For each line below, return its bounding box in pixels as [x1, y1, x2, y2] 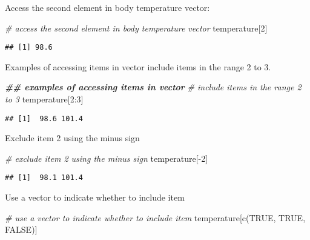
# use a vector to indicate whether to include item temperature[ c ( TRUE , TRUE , [5, 211, 306, 224]
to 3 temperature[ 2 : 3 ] [5, 93, 84, 105]
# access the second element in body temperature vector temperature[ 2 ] [5, 21, 268, 34]
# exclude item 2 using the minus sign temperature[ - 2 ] [5, 152, 208, 164]
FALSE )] [5, 223, 38, 236]
